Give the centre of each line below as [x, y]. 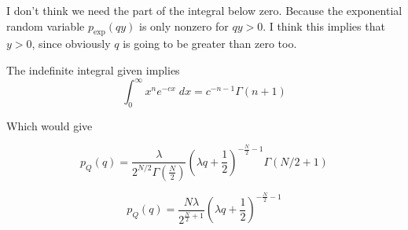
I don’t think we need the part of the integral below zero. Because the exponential [204, 10]
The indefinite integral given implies [93, 69]
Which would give [50, 125]
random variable [46, 26]
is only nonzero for [184, 26]
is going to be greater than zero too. [210, 44]
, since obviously [71, 44]
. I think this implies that [324, 26]
